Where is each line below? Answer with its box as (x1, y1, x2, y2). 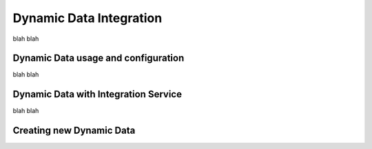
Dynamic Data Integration (12, 10, 163, 26)
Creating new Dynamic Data (12, 125, 136, 137)
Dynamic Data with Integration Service (12, 88, 183, 100)
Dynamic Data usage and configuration (12, 52, 185, 64)
